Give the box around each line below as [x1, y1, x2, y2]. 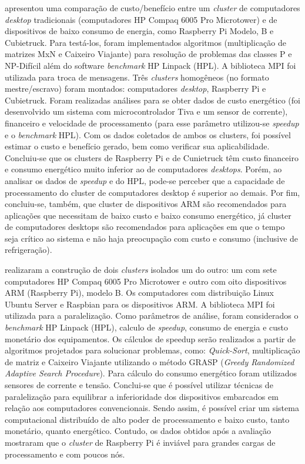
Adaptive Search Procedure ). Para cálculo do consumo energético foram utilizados [5, 367, 297, 379]
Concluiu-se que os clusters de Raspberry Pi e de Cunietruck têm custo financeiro [5, 151, 299, 163]
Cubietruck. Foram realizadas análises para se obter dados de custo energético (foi [5, 94, 300, 106]
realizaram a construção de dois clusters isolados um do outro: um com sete [5, 263, 277, 276]
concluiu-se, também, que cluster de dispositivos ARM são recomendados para [5, 198, 287, 210]
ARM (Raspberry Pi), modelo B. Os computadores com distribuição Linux [5, 286, 274, 299]
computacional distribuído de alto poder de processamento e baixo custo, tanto [5, 413, 290, 425]
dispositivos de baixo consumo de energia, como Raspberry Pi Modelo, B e [5, 25, 274, 37]
